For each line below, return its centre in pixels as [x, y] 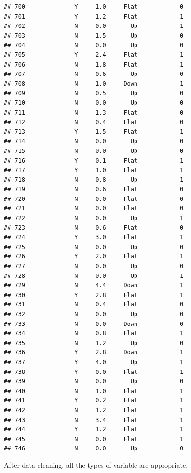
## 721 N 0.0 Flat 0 [94, 209]
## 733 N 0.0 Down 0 [94, 324]
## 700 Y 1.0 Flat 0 [94, 7]
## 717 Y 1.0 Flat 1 [94, 170]
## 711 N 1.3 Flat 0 [94, 112]
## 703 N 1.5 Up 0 [94, 36]
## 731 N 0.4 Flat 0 [94, 305]
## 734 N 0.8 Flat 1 [94, 334]
